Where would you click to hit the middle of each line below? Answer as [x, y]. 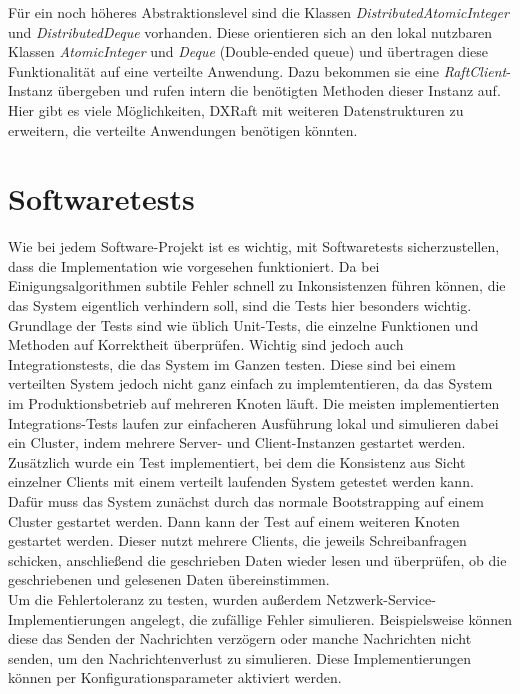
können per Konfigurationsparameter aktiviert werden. [175, 677]
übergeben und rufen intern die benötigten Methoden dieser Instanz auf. [279, 90]
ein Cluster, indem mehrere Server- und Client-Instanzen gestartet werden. [237, 442]
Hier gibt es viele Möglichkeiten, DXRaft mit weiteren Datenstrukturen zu [236, 109]
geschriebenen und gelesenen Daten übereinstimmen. [169, 579]
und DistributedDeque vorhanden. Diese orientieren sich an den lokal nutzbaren [250, 31]
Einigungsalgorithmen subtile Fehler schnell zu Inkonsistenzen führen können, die [257, 285]
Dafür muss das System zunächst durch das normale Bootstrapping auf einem [246, 501]
